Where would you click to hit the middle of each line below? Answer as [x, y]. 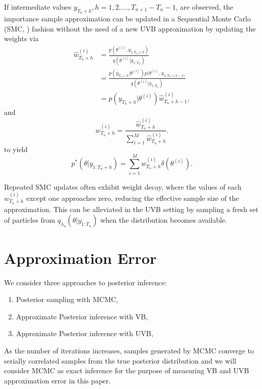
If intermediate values [38, 7]
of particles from [30, 220]
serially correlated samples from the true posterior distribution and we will [120, 360]
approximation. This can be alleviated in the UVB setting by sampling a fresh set [131, 209]
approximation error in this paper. [57, 380]
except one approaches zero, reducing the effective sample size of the [133, 198]
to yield [16, 149]
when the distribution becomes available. [164, 220]
